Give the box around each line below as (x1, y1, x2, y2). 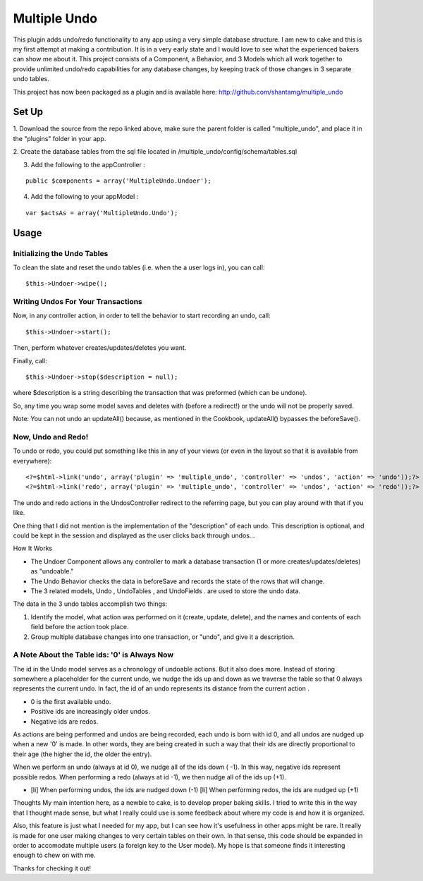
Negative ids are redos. (30, 717, 99, 726)
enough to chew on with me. (13, 851, 96, 860)
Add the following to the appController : (30, 160, 146, 169)
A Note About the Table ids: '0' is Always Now (13, 650, 174, 660)
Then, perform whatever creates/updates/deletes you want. (13, 344, 187, 352)
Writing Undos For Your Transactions (13, 297, 142, 307)
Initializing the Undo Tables (13, 248, 109, 258)
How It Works (13, 544, 53, 553)
